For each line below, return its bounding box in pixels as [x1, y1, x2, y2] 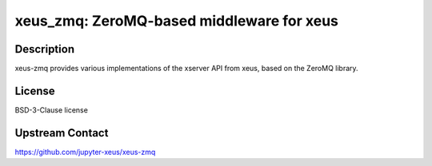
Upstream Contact [14, 126, 109, 140]
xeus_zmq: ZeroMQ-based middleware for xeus [14, 12, 339, 30]
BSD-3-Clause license [14, 105, 88, 115]
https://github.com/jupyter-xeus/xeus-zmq [14, 147, 156, 156]
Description [14, 42, 75, 56]
